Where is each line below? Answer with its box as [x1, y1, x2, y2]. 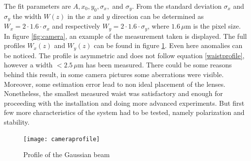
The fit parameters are [4, 1, 71, 11]
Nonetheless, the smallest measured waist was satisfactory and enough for [4, 88, 223, 98]
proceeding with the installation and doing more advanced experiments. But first [4, 97, 245, 108]
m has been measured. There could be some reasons [78, 60, 232, 70]
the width [13, 11, 42, 21]
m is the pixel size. [185, 21, 241, 31]
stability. [4, 116, 30, 127]
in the [67, 11, 85, 21]
